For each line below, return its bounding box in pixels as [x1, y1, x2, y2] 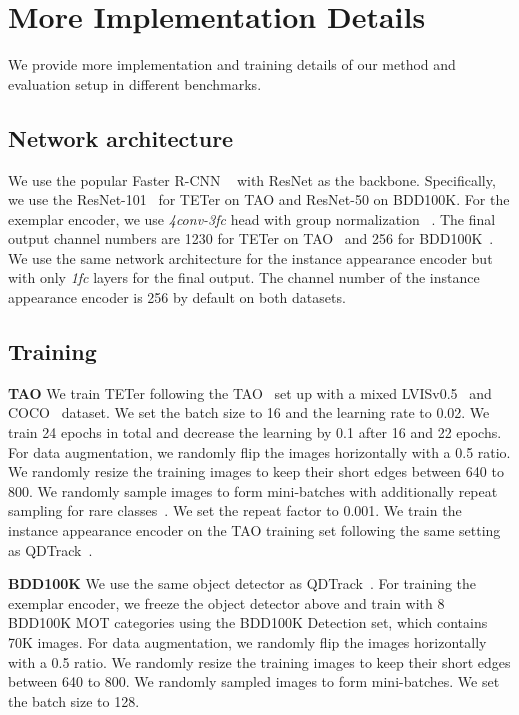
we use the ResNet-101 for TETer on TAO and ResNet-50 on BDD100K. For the [8, 189, 510, 210]
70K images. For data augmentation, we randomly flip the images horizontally [8, 632, 487, 652]
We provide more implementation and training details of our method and [8, 54, 456, 75]
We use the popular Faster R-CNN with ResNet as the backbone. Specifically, [8, 169, 496, 190]
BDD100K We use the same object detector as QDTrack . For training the [8, 573, 477, 594]
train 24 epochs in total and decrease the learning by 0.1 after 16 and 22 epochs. [8, 422, 502, 443]
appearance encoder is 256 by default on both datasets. [8, 287, 346, 308]
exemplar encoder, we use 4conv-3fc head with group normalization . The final [8, 208, 496, 229]
